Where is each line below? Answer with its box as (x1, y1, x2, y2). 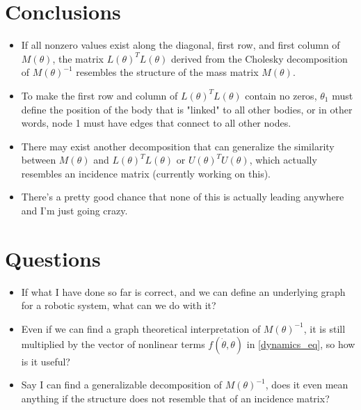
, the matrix (52, 51, 104, 65)
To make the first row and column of (21, 88, 178, 102)
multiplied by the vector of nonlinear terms (21, 336, 205, 351)
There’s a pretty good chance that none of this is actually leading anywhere (21, 189, 344, 204)
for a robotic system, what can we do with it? (21, 298, 216, 313)
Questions (5, 244, 101, 272)
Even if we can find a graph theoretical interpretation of (21, 321, 261, 336)
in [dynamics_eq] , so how (246, 336, 355, 351)
